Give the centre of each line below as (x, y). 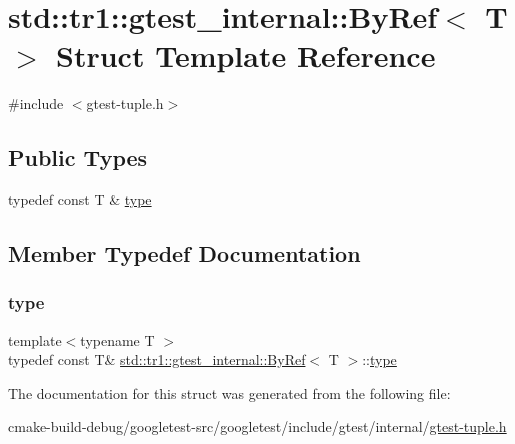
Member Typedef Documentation (184, 253)
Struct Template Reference (246, 55)
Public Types (78, 157)
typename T (117, 339)
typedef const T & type (80, 199)
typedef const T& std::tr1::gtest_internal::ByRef (157, 359)
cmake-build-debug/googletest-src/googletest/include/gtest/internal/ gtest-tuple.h (257, 426)
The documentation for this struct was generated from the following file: (229, 392)
